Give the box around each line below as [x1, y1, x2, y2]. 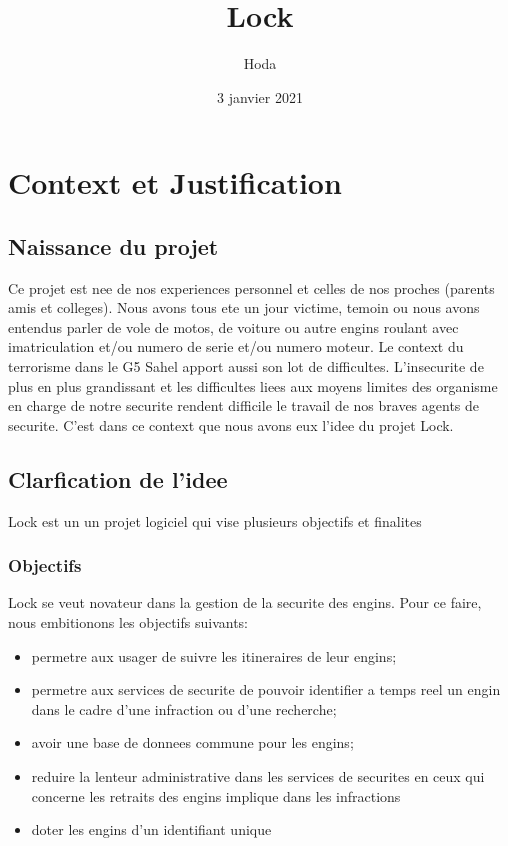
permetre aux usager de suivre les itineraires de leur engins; [31, 645, 397, 666]
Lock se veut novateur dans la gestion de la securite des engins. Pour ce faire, [8, 592, 482, 613]
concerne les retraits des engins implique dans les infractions [31, 785, 401, 806]
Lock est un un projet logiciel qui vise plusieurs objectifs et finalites [8, 510, 422, 531]
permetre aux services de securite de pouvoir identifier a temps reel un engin [31, 679, 501, 700]
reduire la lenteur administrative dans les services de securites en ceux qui [31, 766, 485, 787]
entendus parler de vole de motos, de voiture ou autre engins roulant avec [8, 316, 459, 337]
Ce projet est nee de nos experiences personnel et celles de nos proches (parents [8, 277, 495, 298]
